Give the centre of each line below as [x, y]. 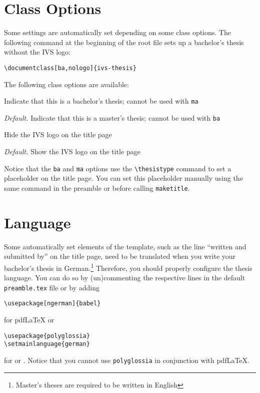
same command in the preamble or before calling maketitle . [97, 187]
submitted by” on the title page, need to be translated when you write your [120, 256]
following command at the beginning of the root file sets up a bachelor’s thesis [124, 42]
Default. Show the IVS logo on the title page [72, 151]
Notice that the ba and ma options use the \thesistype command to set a [118, 168]
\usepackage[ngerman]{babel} [52, 304]
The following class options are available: [66, 84]
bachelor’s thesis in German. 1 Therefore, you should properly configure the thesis [128, 267]
